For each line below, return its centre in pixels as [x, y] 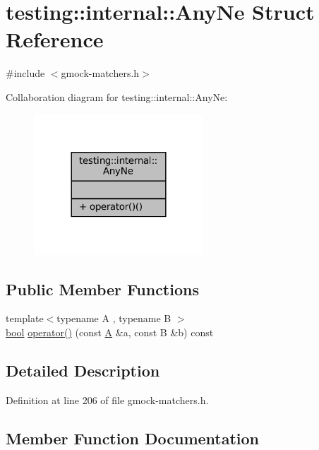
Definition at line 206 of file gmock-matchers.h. [107, 399]
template [25, 318]
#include [25, 73]
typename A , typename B [114, 318]
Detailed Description [83, 370]
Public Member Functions [102, 289]
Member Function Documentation [133, 438]
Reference [55, 39]
